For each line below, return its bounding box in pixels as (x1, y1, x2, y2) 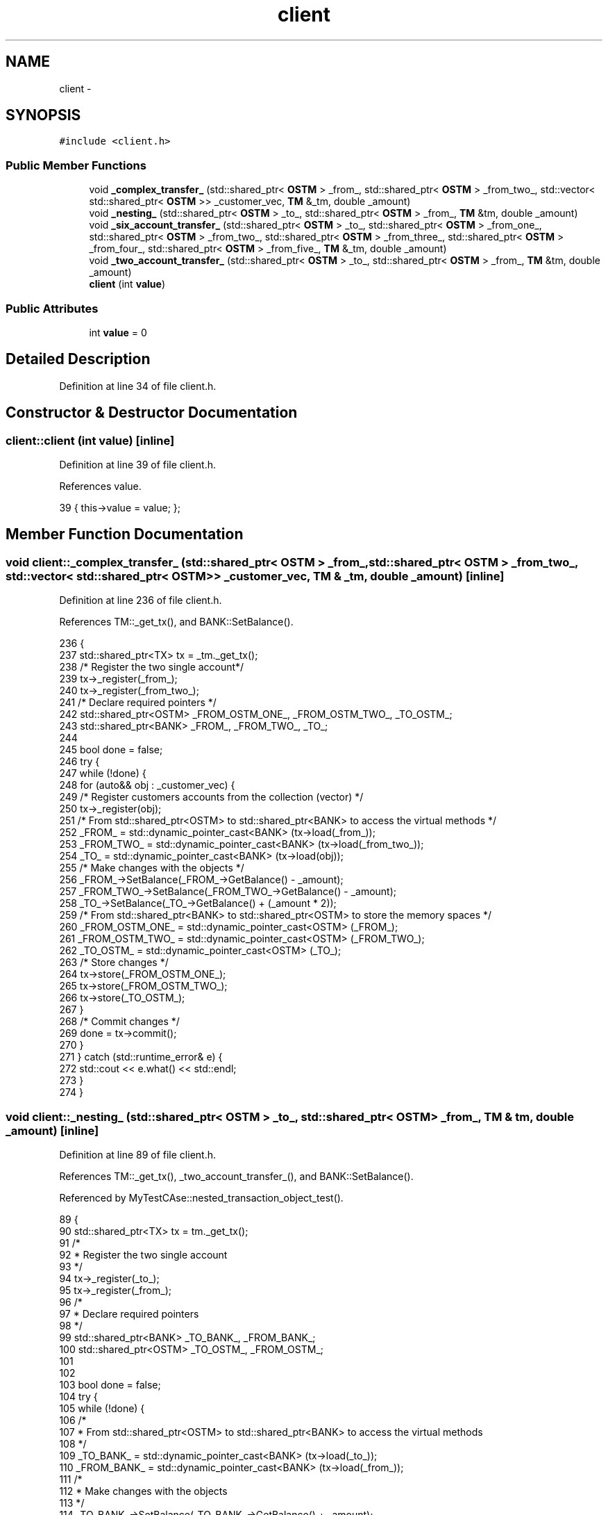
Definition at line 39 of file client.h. (59, 459, 216, 470)
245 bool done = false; (59, 744, 163, 756)
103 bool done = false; (59, 1378, 161, 1391)
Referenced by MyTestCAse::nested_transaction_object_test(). (59, 1191, 344, 1204)
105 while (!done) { (59, 1402, 145, 1414)
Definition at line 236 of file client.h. (59, 594, 222, 607)
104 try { (59, 1390, 98, 1402)
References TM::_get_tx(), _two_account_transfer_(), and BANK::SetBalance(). (59, 1170, 414, 1182)
